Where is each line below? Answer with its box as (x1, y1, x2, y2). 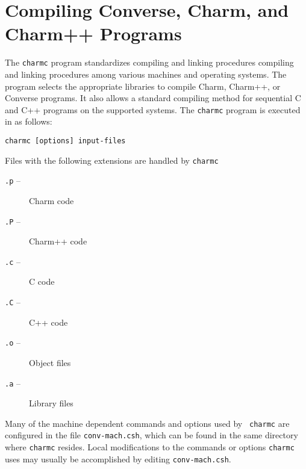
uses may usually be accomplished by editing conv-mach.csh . (5, 452, 231, 465)
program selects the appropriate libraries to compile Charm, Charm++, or (5, 79, 281, 92)
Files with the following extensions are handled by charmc (5, 154, 219, 166)
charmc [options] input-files (5, 137, 126, 145)
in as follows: (5, 115, 52, 128)
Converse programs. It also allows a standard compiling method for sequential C (5, 92, 301, 104)
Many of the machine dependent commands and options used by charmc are (5, 417, 290, 429)
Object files (29, 356, 71, 368)
